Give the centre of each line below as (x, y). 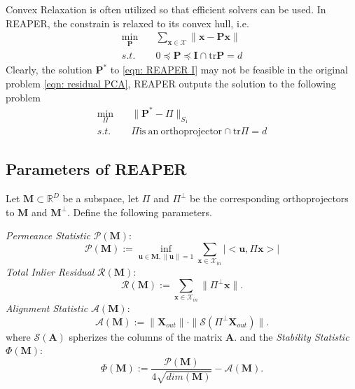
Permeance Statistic (48, 235)
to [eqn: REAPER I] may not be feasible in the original (229, 70)
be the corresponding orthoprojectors (269, 198)
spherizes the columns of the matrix (146, 336)
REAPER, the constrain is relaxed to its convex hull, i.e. (127, 23)
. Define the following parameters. (140, 212)
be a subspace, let (101, 198)
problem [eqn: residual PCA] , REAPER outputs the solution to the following (171, 84)
